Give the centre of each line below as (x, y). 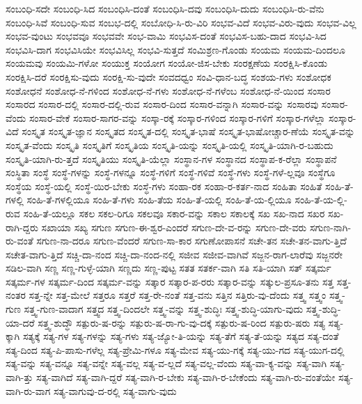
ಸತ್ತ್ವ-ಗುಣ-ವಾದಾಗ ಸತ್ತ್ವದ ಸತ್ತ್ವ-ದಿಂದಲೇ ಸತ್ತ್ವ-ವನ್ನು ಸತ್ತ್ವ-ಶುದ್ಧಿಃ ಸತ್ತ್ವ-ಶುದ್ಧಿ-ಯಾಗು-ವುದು (164, 309)
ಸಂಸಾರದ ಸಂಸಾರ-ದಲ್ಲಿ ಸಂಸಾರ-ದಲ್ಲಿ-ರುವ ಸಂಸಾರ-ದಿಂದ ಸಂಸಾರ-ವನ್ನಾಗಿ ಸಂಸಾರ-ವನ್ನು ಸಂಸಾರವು (162, 104)
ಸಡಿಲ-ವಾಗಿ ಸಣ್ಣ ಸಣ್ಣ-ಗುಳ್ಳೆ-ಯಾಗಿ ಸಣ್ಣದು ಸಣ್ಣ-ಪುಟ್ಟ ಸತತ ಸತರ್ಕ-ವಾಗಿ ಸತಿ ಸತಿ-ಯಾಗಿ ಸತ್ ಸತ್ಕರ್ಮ (168, 268)
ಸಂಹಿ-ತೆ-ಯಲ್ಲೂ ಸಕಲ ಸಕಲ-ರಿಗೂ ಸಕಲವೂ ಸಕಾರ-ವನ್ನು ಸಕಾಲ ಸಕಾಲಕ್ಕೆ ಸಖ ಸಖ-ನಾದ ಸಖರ (174, 213)
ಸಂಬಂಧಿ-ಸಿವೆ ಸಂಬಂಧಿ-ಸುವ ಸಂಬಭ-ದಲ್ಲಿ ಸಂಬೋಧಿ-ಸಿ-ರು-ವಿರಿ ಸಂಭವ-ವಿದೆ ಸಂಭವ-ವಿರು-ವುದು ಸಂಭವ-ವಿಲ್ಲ (181, 22)
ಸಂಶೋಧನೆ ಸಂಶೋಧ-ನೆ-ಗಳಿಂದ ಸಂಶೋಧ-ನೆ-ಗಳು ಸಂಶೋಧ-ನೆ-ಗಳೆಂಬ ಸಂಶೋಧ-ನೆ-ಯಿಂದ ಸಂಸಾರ (168, 90)
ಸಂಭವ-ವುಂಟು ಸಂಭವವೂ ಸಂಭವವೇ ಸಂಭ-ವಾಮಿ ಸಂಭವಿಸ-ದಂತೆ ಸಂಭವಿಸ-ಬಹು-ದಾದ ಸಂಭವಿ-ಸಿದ (166, 36)
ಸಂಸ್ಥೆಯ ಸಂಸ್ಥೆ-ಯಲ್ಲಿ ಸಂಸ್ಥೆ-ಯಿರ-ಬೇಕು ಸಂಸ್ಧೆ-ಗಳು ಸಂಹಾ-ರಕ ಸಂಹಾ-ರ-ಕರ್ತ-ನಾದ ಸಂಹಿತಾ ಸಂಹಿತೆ (164, 186)
